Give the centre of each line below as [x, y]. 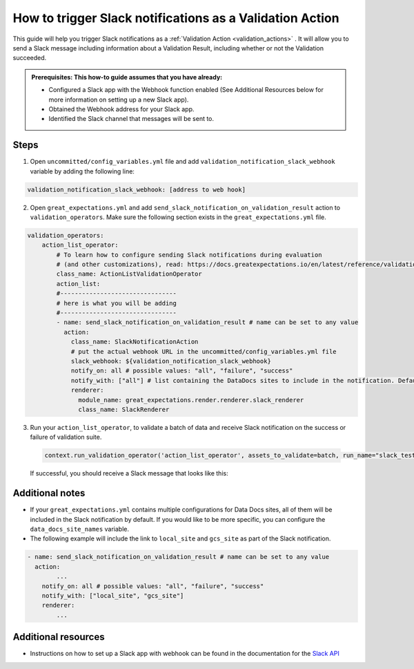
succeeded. [30, 58]
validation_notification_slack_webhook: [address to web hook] [137, 189]
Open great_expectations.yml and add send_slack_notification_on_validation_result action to [185, 207]
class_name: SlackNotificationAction [135, 342]
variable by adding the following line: [82, 171]
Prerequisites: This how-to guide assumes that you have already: [127, 77]
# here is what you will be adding [117, 303]
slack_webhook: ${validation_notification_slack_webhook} [171, 361]
